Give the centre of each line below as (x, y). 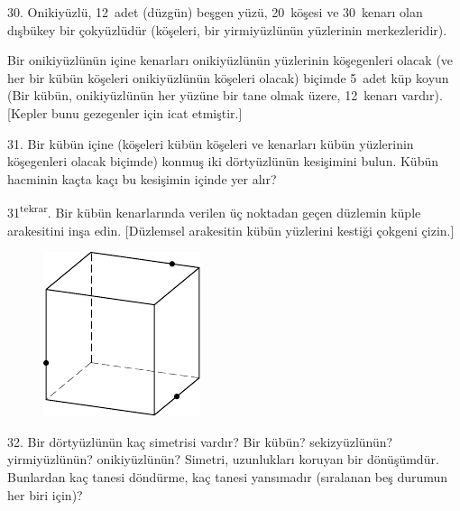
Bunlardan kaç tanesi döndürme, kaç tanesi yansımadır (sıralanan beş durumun (228, 476)
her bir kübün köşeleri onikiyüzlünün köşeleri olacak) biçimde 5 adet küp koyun (228, 77)
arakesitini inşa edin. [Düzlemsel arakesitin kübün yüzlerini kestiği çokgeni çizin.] (231, 230)
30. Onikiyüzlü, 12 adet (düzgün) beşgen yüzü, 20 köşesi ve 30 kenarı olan (215, 12)
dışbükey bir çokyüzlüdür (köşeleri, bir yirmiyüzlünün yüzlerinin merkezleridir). (227, 29)
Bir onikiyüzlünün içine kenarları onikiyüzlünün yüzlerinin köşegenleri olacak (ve (230, 60)
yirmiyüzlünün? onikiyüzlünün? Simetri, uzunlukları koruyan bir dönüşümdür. (223, 459)
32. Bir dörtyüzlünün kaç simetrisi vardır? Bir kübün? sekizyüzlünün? (200, 441)
